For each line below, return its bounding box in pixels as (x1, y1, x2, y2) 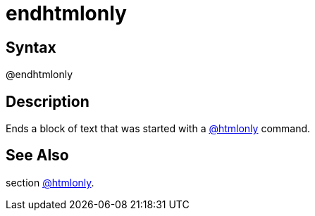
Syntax (6, 38, 56, 56)
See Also (6, 146, 69, 165)
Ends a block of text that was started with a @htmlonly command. (6, 122, 311, 135)
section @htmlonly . (6, 176, 94, 189)
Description (6, 92, 89, 110)
